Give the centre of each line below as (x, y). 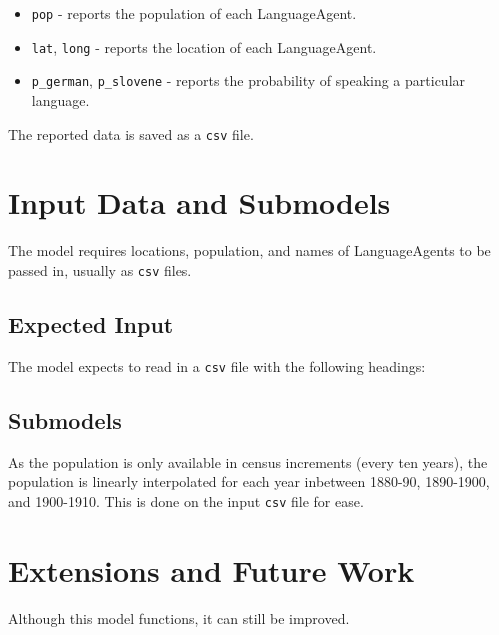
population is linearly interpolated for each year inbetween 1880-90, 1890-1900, (249, 481)
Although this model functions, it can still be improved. (179, 617)
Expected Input (91, 323)
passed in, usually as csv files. (100, 269)
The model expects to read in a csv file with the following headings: (217, 365)
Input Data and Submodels (199, 202)
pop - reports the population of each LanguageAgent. (194, 13)
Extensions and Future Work (211, 569)
